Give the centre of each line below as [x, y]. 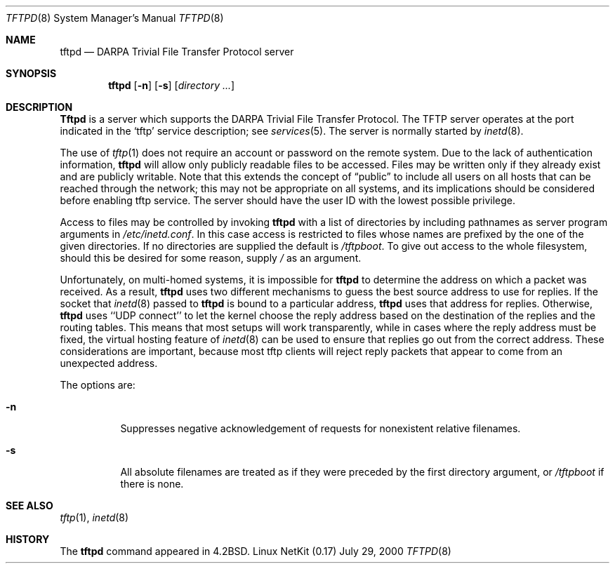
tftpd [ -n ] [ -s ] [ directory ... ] [172, 85]
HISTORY [28, 539]
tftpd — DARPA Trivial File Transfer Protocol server [177, 52]
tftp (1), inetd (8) [94, 517]
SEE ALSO [29, 506]
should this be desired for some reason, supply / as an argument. [211, 258]
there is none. [152, 484]
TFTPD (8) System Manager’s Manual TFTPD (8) [115, 18]
